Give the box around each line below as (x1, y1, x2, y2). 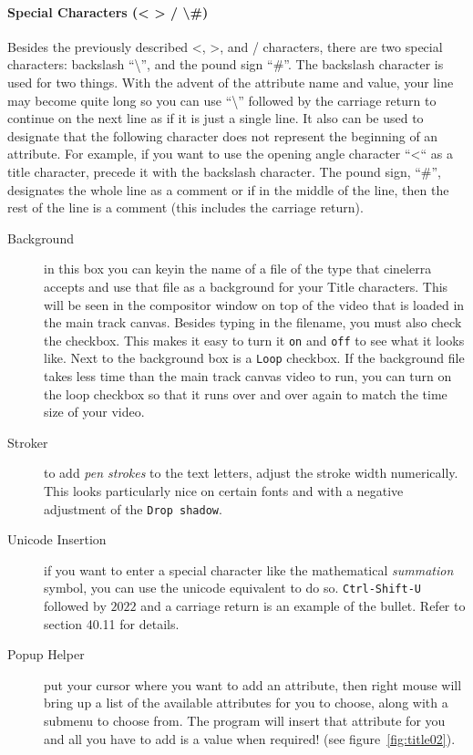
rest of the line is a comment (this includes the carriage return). (7, 198, 364, 217)
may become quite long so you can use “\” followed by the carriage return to (7, 90, 437, 109)
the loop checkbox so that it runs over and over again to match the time (44, 384, 447, 403)
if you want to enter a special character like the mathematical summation (44, 560, 454, 579)
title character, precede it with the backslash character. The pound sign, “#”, (7, 161, 442, 181)
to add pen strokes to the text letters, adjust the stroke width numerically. (44, 463, 458, 482)
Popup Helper (7, 645, 85, 664)
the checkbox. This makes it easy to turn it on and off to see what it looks (44, 330, 465, 349)
